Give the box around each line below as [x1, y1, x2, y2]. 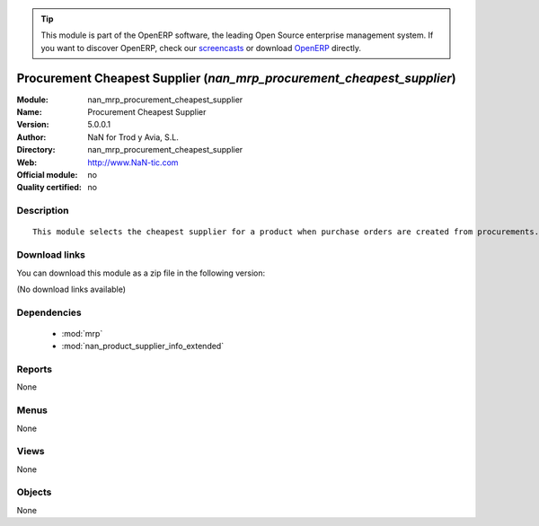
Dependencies [16, 306, 83, 319]
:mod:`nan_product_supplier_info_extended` [61, 341, 225, 352]
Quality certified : [16, 182, 83, 193]
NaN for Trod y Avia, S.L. [87, 131, 180, 143]
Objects [16, 486, 52, 498]
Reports [16, 364, 53, 376]
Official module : [16, 170, 78, 180]
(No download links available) [16, 284, 126, 294]
